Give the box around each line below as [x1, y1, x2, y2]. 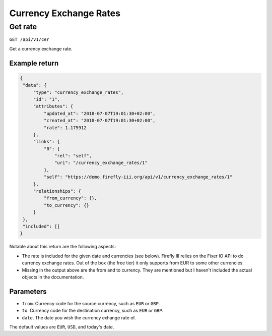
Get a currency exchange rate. [9, 45, 73, 51]
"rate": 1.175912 [43, 125, 87, 131]
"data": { [23, 82, 47, 88]
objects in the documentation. [22, 274, 84, 280]
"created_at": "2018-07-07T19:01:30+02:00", [43, 118, 156, 124]
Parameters [9, 287, 47, 296]
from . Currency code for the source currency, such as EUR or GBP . [22, 300, 160, 306]
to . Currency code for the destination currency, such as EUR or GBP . [22, 308, 164, 314]
